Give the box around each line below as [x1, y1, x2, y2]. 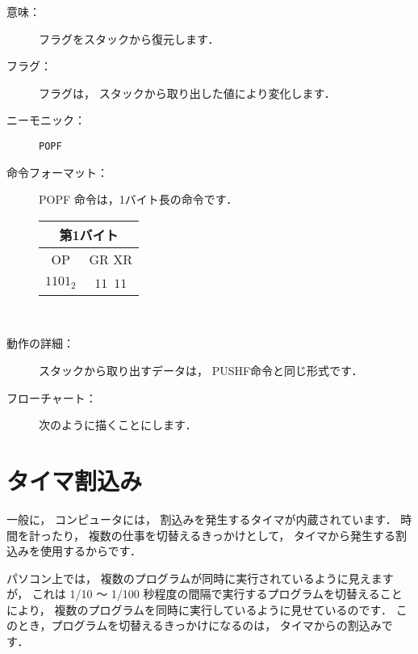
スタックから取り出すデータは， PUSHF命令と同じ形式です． [39, 362, 363, 378]
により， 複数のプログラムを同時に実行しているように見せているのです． [6, 601, 392, 618]
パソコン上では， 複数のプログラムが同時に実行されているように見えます [6, 569, 394, 586]
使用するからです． [40, 542, 142, 559]
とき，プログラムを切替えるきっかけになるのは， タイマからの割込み [17, 617, 382, 634]
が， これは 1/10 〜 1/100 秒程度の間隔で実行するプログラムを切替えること [6, 585, 403, 602]
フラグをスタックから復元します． [39, 30, 219, 47]
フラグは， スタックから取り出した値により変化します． [39, 84, 336, 101]
